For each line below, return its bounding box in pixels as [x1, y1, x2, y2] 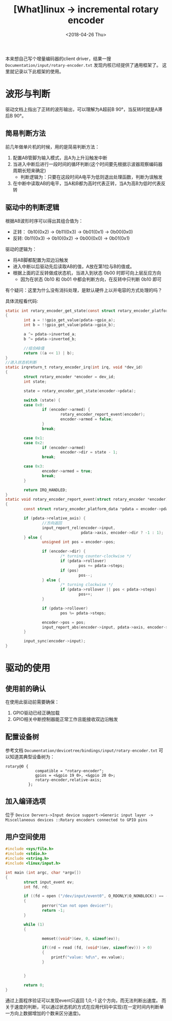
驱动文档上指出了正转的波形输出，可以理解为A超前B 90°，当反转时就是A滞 [5, 106, 163, 112]
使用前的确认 [5, 684, 46, 693]
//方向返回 [41, 520, 62, 525]
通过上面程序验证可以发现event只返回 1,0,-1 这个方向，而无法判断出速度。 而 [5, 997, 166, 1004]
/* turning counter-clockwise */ [60, 554, 132, 559]
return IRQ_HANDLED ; [24, 487, 68, 493]
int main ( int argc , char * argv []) [5, 870, 81, 875]
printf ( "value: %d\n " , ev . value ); [51, 955, 125, 960]
